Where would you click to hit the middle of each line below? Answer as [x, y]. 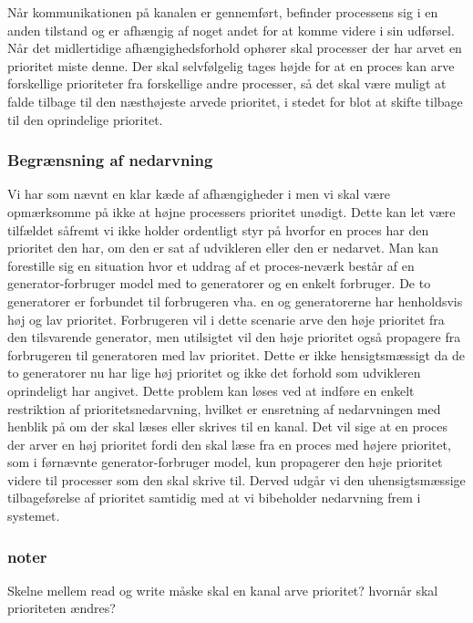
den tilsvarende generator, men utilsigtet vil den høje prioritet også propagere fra [234, 337]
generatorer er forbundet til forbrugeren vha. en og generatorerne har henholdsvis [235, 301]
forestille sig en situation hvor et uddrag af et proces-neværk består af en [211, 265]
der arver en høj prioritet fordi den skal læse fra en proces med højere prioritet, [229, 444]
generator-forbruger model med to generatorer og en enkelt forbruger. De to [219, 283]
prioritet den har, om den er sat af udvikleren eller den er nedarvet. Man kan [223, 248]
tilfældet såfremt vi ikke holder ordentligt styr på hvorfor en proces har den [218, 229]
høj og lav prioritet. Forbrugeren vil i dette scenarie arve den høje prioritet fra [226, 319]
